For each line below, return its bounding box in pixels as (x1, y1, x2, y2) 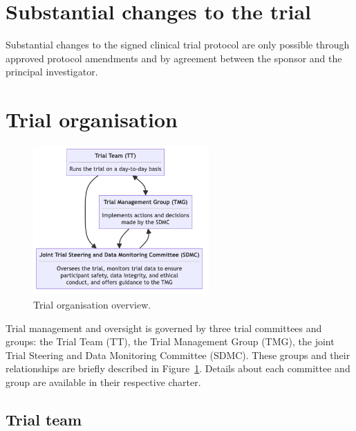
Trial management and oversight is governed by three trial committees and (6, 320, 322, 335)
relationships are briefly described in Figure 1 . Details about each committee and (6, 361, 350, 376)
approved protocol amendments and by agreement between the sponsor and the (6, 51, 342, 65)
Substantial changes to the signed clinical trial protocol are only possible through (6, 37, 350, 52)
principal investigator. (6, 64, 98, 79)
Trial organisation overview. (33, 297, 151, 311)
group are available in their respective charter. (6, 374, 201, 389)
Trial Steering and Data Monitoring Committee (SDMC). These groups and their (6, 347, 350, 362)
